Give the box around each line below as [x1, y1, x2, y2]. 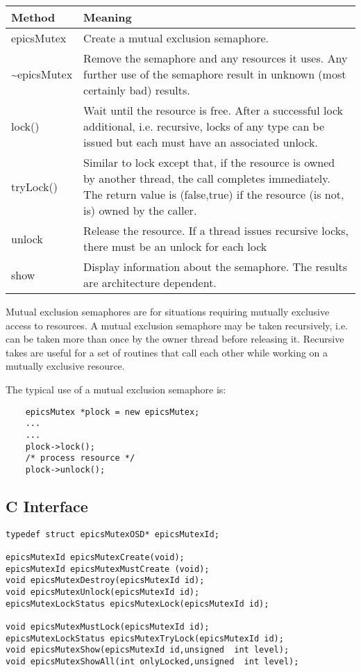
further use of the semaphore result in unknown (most [83, 66, 346, 82]
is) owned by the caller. [83, 202, 197, 218]
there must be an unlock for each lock [83, 238, 267, 254]
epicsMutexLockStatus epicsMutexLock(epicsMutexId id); [6, 598, 269, 609]
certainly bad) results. [83, 82, 190, 98]
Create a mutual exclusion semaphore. [83, 30, 269, 46]
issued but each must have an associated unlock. [83, 134, 318, 150]
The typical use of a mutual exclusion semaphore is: [6, 382, 226, 396]
